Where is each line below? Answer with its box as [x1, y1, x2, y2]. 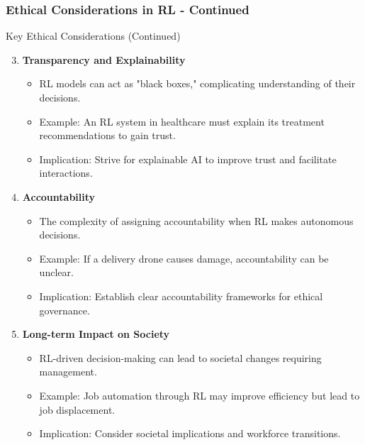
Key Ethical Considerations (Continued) [6, 28, 181, 43]
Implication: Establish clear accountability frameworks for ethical [39, 288, 323, 303]
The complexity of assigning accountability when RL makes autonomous [39, 213, 354, 228]
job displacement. [39, 402, 116, 417]
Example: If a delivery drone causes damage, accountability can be [39, 251, 329, 265]
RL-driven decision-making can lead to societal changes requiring [39, 350, 322, 365]
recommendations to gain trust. [39, 128, 176, 143]
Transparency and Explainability [22, 52, 186, 67]
